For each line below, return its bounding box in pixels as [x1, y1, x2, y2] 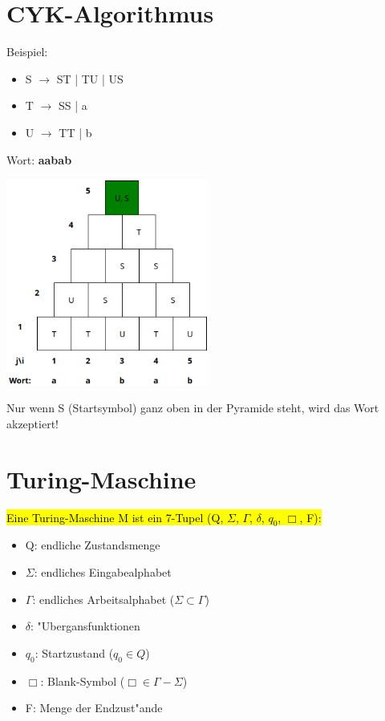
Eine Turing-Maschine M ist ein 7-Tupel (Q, [6, 508, 224, 525]
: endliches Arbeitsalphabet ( [32, 590, 175, 607]
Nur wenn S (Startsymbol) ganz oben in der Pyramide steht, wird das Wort [6, 399, 379, 416]
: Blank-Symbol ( [40, 672, 125, 689]
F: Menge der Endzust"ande [25, 699, 163, 716]
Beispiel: [6, 43, 48, 60]
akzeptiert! [6, 415, 59, 431]
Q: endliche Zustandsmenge [25, 537, 160, 553]
